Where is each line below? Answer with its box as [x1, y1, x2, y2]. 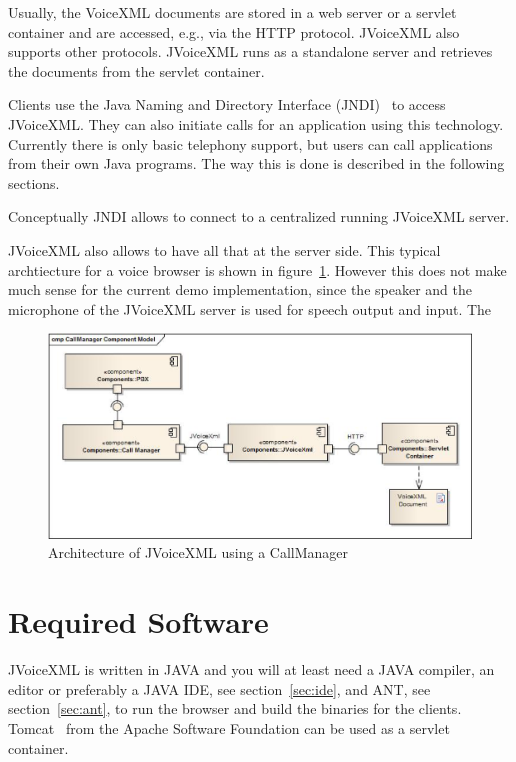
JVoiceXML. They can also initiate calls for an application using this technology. [8, 113, 504, 134]
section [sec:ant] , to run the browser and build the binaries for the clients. [8, 698, 462, 719]
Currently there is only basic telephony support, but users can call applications [8, 133, 493, 154]
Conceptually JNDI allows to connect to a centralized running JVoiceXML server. [8, 206, 510, 227]
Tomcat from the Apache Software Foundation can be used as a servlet [8, 717, 450, 738]
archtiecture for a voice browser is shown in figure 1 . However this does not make [8, 259, 507, 280]
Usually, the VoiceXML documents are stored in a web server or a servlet [8, 2, 457, 22]
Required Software [8, 601, 269, 642]
